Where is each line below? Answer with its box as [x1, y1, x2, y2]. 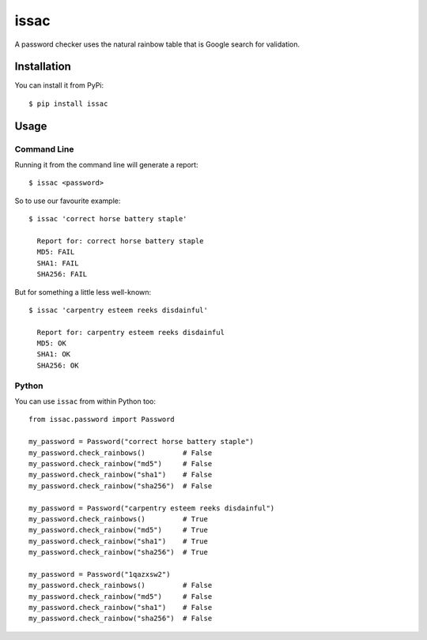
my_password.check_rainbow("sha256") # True [28, 548, 209, 557]
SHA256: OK [36, 360, 79, 370]
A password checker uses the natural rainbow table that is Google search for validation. [14, 40, 300, 49]
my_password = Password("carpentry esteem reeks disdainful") [28, 503, 275, 513]
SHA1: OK [36, 350, 71, 359]
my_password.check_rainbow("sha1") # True [28, 536, 209, 545]
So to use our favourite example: [14, 196, 121, 205]
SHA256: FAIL [36, 269, 88, 279]
